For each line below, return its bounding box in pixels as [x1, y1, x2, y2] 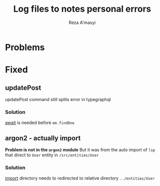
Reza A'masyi [69, 20, 96, 25]
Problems [5, 41, 45, 53]
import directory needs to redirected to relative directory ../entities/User [5, 175, 155, 181]
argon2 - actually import [5, 134, 81, 142]
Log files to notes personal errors [13, 3, 151, 15]
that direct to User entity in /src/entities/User [5, 152, 99, 158]
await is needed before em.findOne [5, 120, 75, 125]
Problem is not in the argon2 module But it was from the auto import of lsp [5, 147, 156, 153]
